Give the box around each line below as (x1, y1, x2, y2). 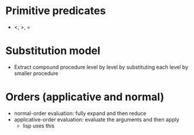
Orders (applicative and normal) (5, 90, 165, 104)
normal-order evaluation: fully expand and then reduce (13, 110, 147, 117)
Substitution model (5, 44, 101, 58)
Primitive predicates (5, 4, 106, 18)
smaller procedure (13, 69, 59, 77)
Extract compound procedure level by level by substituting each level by (13, 63, 189, 70)
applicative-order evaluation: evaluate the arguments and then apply (13, 116, 179, 123)
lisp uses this (22, 122, 55, 129)
